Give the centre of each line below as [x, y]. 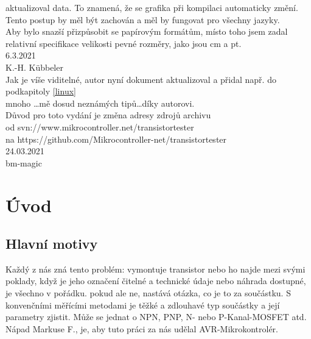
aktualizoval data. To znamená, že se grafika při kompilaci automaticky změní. [152, 7]
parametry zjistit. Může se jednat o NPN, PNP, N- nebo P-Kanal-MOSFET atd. [156, 317]
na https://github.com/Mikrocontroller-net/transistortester [116, 139]
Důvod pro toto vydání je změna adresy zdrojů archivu [108, 115]
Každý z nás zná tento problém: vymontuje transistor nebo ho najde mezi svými [155, 269]
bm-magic [24, 162]
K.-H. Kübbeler [34, 67]
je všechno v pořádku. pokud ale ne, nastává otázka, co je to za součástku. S [148, 293]
